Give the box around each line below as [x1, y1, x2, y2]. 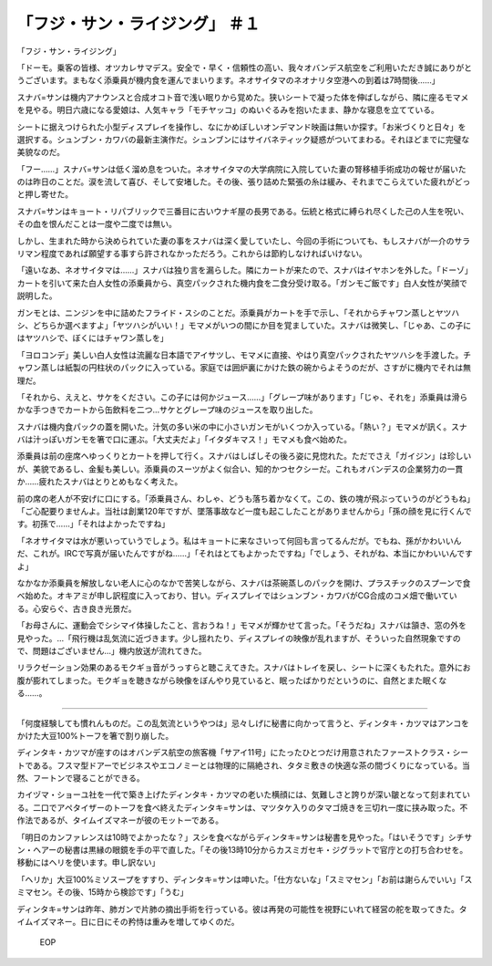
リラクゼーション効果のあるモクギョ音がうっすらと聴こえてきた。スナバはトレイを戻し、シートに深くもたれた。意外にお [16, 662, 471, 673]
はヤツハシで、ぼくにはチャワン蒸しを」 [16, 333, 169, 344]
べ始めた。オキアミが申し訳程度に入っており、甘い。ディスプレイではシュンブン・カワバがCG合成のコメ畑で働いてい [16, 590, 457, 601]
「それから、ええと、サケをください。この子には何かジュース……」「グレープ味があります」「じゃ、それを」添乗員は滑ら [16, 391, 468, 402]
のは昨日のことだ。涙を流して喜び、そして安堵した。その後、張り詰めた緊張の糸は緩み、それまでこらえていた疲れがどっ [16, 176, 471, 187]
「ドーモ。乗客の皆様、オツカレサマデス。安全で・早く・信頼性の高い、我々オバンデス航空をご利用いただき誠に [16, 62, 441, 73]
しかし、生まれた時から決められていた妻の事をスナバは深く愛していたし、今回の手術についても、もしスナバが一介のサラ [16, 235, 471, 246]
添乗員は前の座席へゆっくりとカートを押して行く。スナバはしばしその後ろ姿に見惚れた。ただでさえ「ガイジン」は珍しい [16, 451, 472, 462]
